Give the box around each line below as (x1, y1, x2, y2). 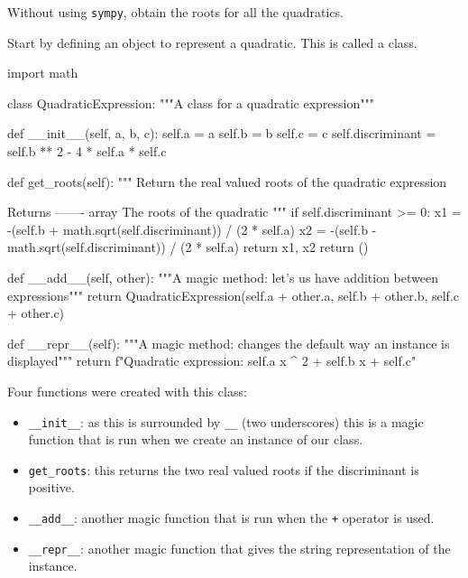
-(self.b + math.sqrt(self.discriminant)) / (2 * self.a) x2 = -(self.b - (7, 219, 377, 238)
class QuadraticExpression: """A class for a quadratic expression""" (7, 93, 374, 112)
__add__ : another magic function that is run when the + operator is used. (28, 508, 435, 527)
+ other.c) (7, 303, 65, 322)
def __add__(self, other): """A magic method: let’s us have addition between (7, 268, 438, 286)
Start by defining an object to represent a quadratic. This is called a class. (7, 33, 418, 51)
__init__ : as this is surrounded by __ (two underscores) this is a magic (28, 412, 424, 431)
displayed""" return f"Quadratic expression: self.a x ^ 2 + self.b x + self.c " (7, 351, 417, 370)
